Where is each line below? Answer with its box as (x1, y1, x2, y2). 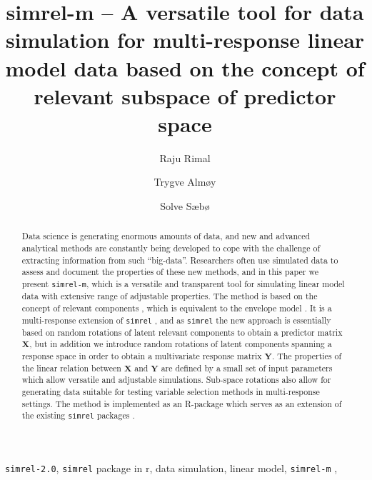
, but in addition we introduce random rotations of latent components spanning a (29, 338, 332, 350)
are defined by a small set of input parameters (161, 361, 333, 374)
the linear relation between (21, 361, 121, 374)
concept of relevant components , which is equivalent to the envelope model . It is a (21, 301, 332, 314)
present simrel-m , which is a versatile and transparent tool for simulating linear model (21, 278, 345, 290)
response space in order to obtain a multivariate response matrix (21, 349, 262, 361)
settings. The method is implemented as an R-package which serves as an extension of (21, 397, 342, 409)
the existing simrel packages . (21, 409, 135, 421)
